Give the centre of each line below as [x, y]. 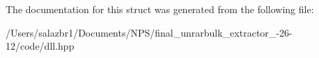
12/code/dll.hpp [40, 46]
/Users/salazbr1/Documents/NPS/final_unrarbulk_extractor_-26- [149, 32]
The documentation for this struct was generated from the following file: [160, 9]
